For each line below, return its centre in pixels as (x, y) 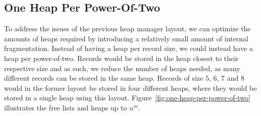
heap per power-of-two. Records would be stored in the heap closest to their (121, 58)
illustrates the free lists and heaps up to (66, 107)
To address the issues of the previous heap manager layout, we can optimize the (127, 28)
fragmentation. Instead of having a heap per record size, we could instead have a (129, 48)
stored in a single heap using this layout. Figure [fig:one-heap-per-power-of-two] (127, 98)
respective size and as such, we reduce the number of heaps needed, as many (122, 68)
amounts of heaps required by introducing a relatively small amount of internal (126, 38)
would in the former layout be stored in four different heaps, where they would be (130, 88)
